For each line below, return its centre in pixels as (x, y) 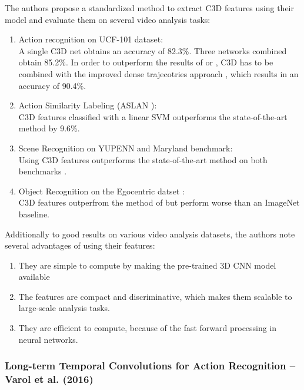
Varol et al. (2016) (49, 379)
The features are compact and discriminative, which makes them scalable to (155, 296)
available (34, 277)
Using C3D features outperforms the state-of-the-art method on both (143, 159)
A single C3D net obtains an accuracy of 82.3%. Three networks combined (153, 50)
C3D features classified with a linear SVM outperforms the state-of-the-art (153, 116)
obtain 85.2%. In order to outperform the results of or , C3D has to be (146, 62)
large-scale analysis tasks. (64, 308)
